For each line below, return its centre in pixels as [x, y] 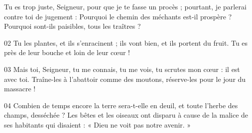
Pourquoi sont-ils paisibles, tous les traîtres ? [72, 26]
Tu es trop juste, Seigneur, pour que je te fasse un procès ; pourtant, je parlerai [125, 6]
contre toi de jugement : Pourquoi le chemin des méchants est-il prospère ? [118, 16]
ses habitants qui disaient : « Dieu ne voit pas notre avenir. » [98, 124]
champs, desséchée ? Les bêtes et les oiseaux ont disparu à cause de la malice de [126, 115]
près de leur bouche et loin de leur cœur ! [67, 52]
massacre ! [20, 89]
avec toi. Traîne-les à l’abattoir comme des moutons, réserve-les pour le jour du [125, 79]
